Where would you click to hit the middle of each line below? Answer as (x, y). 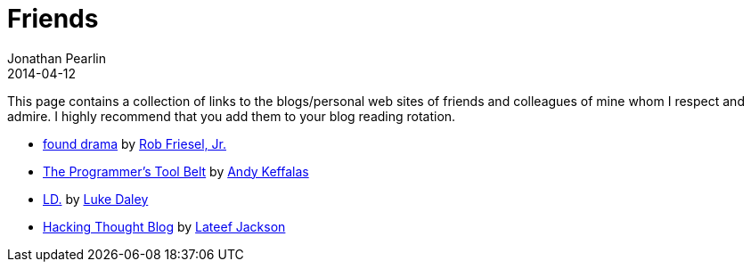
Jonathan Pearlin (57, 58)
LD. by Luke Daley (96, 199)
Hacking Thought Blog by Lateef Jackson (164, 226)
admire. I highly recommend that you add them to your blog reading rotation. (232, 116)
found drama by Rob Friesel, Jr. (135, 143)
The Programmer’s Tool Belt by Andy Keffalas (176, 171)
